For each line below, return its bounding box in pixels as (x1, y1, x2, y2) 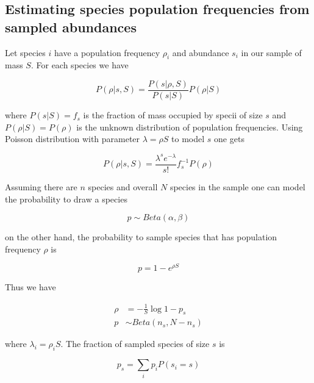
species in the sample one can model (169, 180, 305, 193)
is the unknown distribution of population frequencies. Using (76, 120, 303, 133)
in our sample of (241, 46, 302, 59)
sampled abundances (5, 17, 137, 36)
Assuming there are (5, 180, 77, 193)
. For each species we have (30, 59, 129, 71)
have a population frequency (54, 46, 160, 59)
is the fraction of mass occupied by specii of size (83, 109, 263, 121)
